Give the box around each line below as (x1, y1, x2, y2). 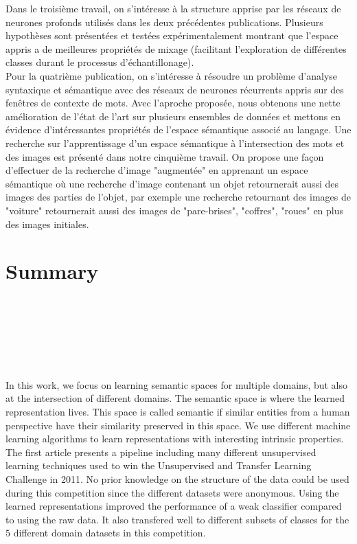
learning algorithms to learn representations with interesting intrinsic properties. (5, 431, 344, 446)
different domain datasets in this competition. (13, 525, 206, 540)
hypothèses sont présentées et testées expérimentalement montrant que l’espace (5, 28, 338, 43)
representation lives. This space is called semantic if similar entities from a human (5, 404, 350, 418)
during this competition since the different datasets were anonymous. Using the (5, 485, 339, 499)
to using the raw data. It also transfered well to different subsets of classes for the (5, 512, 349, 526)
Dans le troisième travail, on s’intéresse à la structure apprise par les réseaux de (5, 1, 341, 15)
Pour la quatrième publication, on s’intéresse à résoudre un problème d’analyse (5, 68, 338, 82)
